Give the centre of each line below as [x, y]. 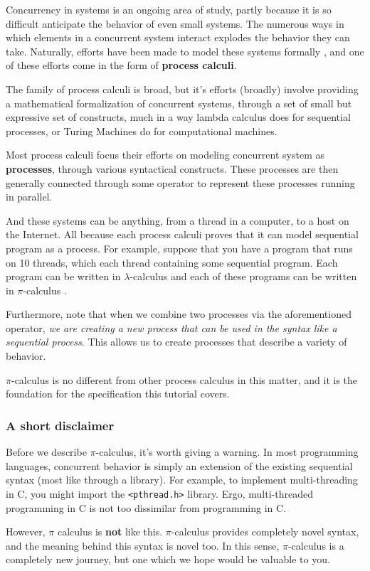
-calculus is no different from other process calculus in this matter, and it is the [184, 379]
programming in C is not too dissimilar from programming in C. [146, 507]
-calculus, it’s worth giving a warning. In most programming [227, 452]
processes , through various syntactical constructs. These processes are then [172, 168]
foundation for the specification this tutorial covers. [118, 394]
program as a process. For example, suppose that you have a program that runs [179, 248]
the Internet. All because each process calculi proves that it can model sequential [182, 234]
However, [26, 532]
